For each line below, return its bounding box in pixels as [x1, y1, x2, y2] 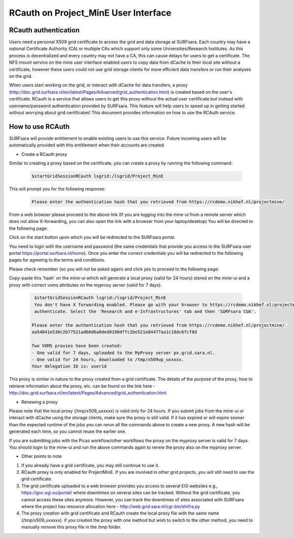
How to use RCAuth [9, 122, 70, 131]
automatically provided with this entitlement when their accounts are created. [9, 142, 165, 148]
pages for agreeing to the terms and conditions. [9, 257, 105, 263]
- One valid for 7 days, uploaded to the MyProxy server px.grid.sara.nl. [31, 350, 216, 355]
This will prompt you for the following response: [9, 186, 105, 192]
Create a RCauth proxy [21, 151, 68, 157]
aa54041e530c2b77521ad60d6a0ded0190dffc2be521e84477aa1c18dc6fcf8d [31, 329, 197, 335]
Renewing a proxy [21, 399, 58, 405]
